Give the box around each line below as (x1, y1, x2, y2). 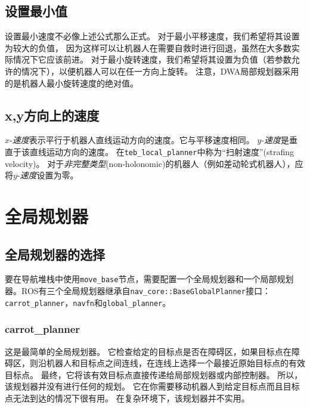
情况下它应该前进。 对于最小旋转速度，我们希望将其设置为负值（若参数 (13, 53, 292, 66)
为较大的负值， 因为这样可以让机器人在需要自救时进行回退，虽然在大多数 (5, 41, 292, 54)
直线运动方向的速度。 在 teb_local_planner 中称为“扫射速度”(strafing (29, 145, 294, 157)
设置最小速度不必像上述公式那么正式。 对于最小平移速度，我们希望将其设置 (5, 30, 300, 42)
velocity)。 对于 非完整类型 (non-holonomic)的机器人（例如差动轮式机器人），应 (5, 157, 303, 169)
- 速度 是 (261, 134, 289, 146)
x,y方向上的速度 (5, 106, 100, 124)
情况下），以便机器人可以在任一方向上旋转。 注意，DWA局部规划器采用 (21, 64, 299, 77)
